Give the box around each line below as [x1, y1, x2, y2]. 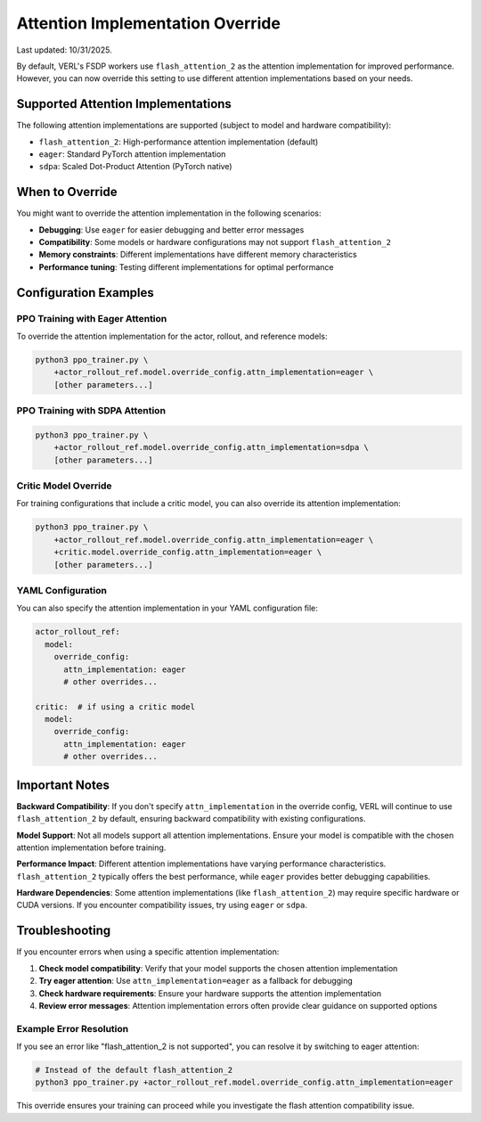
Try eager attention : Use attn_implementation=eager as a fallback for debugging [38, 976, 354, 987]
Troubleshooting [16, 923, 111, 938]
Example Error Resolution [16, 1022, 129, 1035]
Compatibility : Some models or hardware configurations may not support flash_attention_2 [38, 237, 392, 248]
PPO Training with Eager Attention [16, 312, 167, 324]
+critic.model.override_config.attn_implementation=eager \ [53, 547, 322, 557]
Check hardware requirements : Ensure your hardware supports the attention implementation [38, 987, 382, 998]
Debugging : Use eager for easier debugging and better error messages [38, 224, 305, 235]
